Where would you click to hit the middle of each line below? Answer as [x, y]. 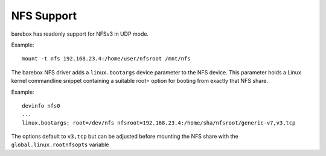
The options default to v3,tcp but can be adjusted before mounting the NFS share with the [125, 137]
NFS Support [44, 16]
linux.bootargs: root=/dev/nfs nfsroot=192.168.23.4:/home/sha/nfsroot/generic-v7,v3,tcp [159, 123]
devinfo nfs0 [41, 106]
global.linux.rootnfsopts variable [60, 145]
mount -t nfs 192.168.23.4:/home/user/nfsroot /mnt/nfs [106, 59]
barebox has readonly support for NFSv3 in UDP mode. [80, 34]
